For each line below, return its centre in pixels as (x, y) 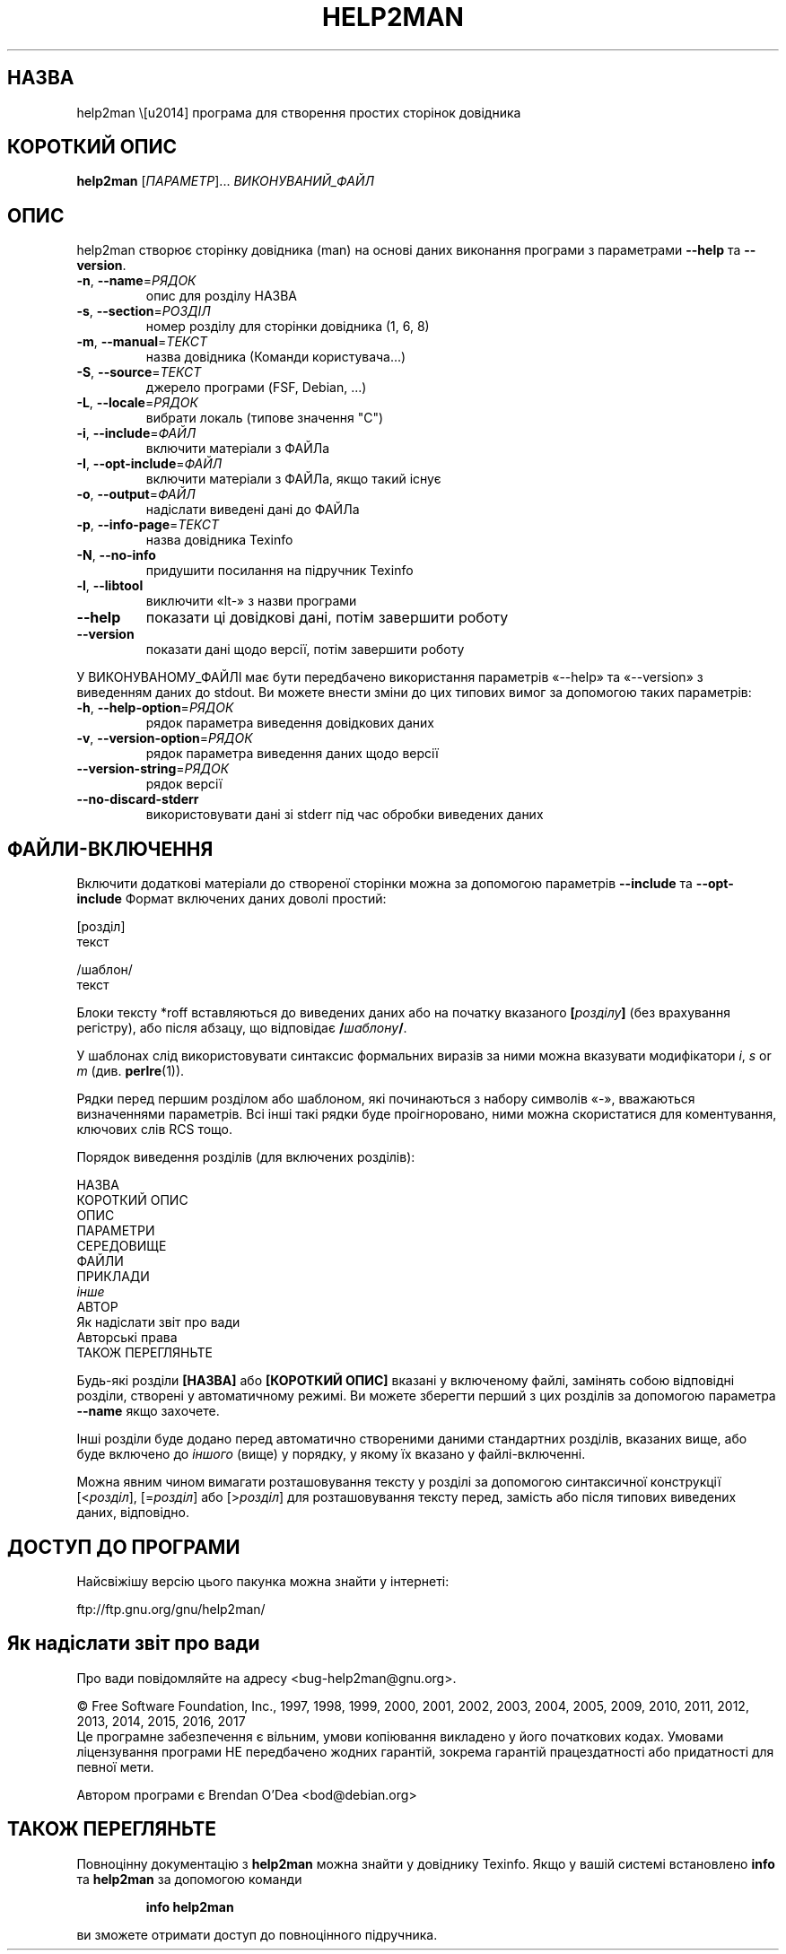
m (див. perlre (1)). (131, 1071)
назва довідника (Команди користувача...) (276, 357)
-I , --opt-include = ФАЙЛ (149, 464)
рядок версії (184, 784)
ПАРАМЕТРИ (116, 1231)
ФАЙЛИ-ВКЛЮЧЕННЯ (110, 849)
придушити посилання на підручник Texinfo (279, 571)
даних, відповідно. (133, 1513)
